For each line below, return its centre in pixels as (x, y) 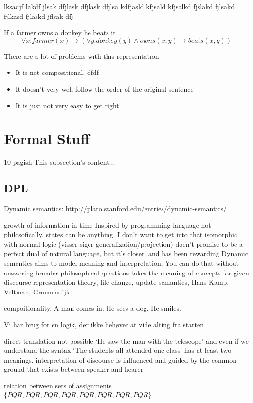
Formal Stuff (47, 138)
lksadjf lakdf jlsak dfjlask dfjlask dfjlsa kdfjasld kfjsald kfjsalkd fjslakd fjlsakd (119, 6)
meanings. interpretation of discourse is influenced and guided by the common (120, 359)
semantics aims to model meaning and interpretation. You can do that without (121, 263)
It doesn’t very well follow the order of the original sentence (104, 88)
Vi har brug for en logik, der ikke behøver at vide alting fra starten (104, 324)
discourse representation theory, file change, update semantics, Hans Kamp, (117, 282)
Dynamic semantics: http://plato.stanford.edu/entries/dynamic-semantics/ (116, 209)
